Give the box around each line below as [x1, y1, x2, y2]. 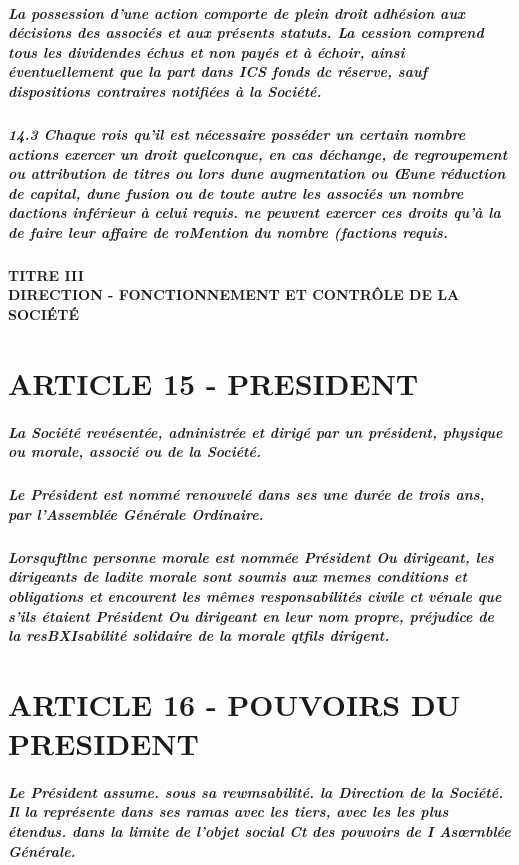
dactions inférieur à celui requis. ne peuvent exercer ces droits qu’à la [8, 202, 501, 223]
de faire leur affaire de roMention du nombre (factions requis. [8, 221, 448, 242]
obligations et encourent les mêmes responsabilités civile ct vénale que [8, 585, 502, 606]
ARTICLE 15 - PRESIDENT [8, 362, 419, 403]
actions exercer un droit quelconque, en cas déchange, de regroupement [8, 143, 508, 164]
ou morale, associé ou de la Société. [8, 441, 261, 462]
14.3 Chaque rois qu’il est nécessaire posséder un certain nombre [8, 123, 466, 144]
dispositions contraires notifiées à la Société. [8, 80, 322, 101]
